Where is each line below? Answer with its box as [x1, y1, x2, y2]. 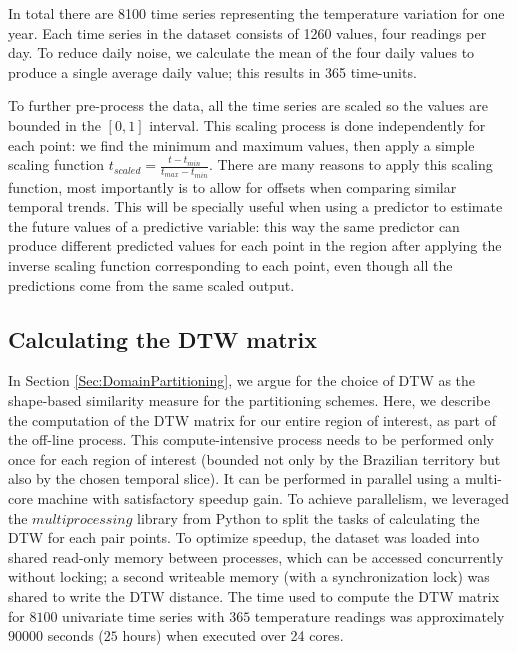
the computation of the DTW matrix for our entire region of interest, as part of [8, 409, 496, 430]
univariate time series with [62, 605, 225, 626]
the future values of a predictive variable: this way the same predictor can [8, 215, 460, 236]
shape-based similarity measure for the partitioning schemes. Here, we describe [8, 389, 491, 410]
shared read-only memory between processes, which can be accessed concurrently [8, 546, 504, 567]
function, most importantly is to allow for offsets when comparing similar [8, 176, 457, 197]
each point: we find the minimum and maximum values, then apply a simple [8, 134, 475, 155]
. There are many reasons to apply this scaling [208, 154, 493, 175]
